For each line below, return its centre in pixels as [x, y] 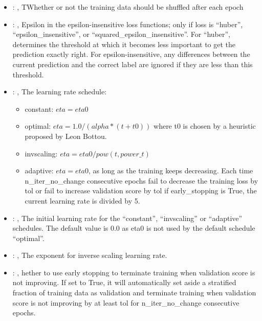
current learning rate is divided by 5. [82, 200]
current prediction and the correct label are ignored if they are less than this [133, 64]
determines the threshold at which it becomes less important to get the [124, 44]
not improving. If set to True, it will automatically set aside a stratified [124, 282]
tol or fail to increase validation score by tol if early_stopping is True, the [141, 190]
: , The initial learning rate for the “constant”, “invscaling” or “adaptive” [127, 218]
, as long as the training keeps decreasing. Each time [171, 170]
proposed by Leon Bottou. [66, 136]
